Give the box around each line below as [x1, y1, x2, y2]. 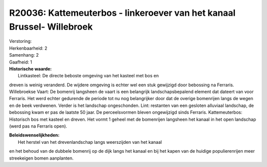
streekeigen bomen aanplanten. [9, 155, 74, 161]
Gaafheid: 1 [9, 59, 32, 65]
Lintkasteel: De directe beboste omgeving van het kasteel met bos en [18, 73, 159, 79]
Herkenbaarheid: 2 [9, 45, 47, 51]
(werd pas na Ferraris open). [9, 123, 68, 129]
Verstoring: [9, 38, 32, 44]
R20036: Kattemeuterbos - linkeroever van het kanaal [9, 7, 236, 18]
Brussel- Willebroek [9, 21, 93, 32]
